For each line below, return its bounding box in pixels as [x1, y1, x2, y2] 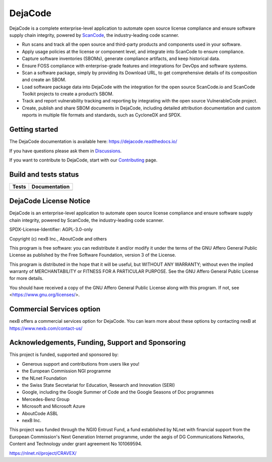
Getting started [9, 125, 58, 134]
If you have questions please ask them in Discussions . [9, 148, 122, 154]
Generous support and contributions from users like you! [22, 361, 140, 367]
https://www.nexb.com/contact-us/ [9, 325, 83, 331]
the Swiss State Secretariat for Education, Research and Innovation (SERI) [22, 382, 175, 388]
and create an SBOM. [22, 77, 66, 83]
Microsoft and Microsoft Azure [22, 403, 86, 410]
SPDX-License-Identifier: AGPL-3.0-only [9, 226, 93, 233]
